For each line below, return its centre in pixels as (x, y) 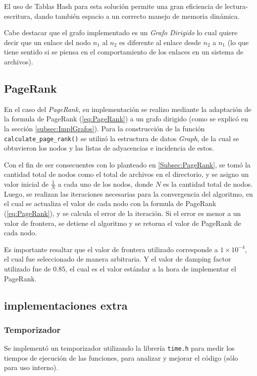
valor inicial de (26, 184)
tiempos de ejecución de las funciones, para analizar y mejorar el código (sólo (121, 357)
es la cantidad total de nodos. (208, 184)
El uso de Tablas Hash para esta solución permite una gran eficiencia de (113, 6)
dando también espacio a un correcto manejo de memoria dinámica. (137, 16)
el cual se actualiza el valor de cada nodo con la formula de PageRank (110, 203)
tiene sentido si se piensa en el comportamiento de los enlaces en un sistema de (124, 52)
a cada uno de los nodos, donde (105, 184)
